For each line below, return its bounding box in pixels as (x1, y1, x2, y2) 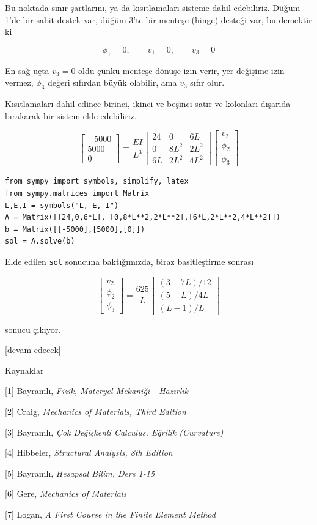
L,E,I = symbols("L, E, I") (5, 201, 119, 210)
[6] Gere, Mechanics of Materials (5, 487, 127, 500)
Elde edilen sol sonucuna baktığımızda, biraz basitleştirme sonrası (5, 255, 254, 267)
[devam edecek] (5, 343, 61, 356)
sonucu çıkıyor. (5, 322, 61, 335)
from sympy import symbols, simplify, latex (5, 177, 189, 186)
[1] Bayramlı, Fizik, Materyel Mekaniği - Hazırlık (5, 384, 188, 397)
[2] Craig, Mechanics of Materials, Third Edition (5, 405, 186, 417)
